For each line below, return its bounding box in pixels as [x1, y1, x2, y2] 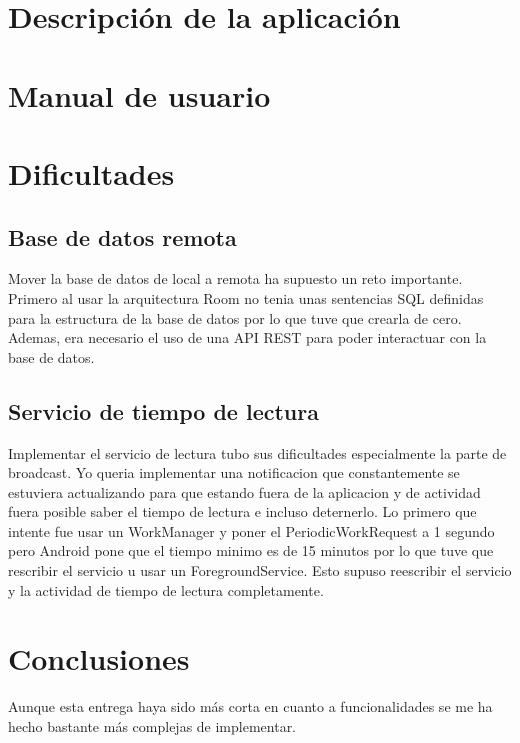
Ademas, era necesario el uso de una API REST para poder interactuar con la [8, 327, 487, 348]
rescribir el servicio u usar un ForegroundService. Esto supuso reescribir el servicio [8, 560, 512, 581]
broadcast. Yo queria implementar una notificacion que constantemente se [8, 462, 460, 483]
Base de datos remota [8, 221, 237, 252]
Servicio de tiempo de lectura [8, 395, 319, 426]
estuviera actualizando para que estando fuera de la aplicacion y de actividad [8, 481, 481, 502]
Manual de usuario [8, 74, 271, 115]
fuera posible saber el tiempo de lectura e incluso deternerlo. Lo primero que [8, 501, 477, 522]
